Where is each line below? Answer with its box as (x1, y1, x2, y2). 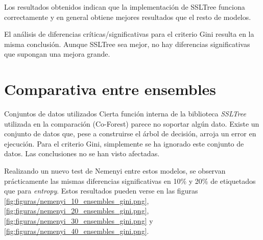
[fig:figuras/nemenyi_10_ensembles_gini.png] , (4, 195, 149, 206)
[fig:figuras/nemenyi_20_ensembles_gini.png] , (4, 205, 149, 216)
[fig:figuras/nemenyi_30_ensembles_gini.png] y (4, 215, 153, 226)
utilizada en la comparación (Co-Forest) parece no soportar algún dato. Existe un (4, 118, 259, 129)
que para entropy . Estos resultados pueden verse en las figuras (4, 185, 198, 196)
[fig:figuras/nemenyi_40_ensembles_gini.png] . (4, 225, 149, 236)
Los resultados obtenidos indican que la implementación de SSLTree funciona (4, 2, 245, 12)
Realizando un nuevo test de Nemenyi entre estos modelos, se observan (4, 165, 226, 176)
